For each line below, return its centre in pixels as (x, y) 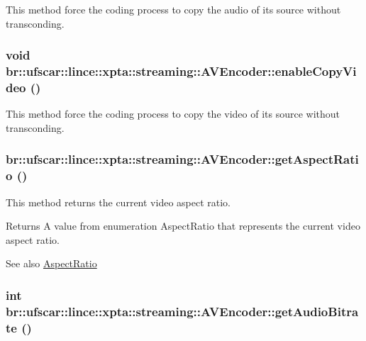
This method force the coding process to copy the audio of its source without (173, 9)
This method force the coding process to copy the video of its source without (173, 114)
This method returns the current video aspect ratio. (118, 202)
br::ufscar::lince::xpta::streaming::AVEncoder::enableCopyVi (181, 71)
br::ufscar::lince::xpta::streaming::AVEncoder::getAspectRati (182, 159)
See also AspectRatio (51, 263)
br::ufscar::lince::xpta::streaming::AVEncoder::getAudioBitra (182, 311)
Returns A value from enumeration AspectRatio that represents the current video (183, 226)
